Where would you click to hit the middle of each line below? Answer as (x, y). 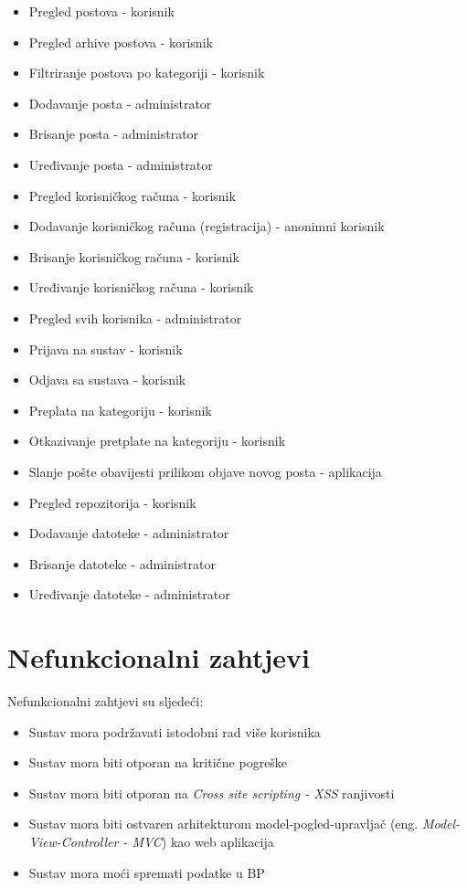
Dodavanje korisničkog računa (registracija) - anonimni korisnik (207, 226)
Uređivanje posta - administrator (121, 164)
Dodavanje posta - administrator (120, 103)
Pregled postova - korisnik (101, 11)
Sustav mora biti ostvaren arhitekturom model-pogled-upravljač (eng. (223, 824)
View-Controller (74, 841)
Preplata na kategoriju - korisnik (120, 410)
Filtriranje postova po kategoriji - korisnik (147, 73)
